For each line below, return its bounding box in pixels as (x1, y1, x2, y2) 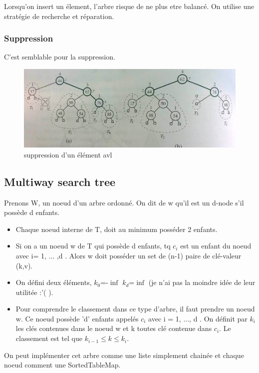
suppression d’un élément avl (24, 149, 112, 159)
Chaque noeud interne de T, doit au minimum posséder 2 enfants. (15, 223, 218, 234)
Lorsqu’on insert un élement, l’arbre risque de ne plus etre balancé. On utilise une (4, 1, 255, 11)
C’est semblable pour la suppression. (4, 51, 115, 62)
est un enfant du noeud (180, 240, 252, 251)
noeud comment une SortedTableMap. (4, 359, 121, 370)
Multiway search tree (4, 173, 116, 189)
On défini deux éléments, (15, 277, 92, 287)
